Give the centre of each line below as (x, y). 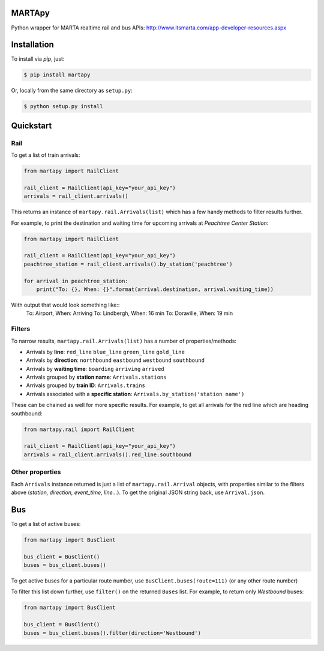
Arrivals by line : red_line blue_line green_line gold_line (106, 352)
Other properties (36, 472)
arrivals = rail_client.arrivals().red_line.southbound (108, 454)
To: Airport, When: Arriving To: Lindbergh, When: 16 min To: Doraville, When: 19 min (130, 313)
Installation (32, 45)
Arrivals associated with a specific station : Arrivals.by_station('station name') (135, 394)
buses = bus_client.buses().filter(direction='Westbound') (112, 633)
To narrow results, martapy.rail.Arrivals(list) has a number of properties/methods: (124, 341)
